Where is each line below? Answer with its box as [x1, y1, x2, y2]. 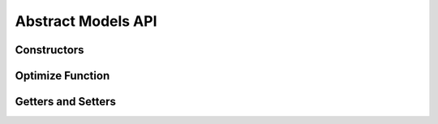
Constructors [15, 43, 84, 57]
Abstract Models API [15, 12, 157, 30]
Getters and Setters [15, 95, 117, 109]
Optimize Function [15, 69, 110, 83]
